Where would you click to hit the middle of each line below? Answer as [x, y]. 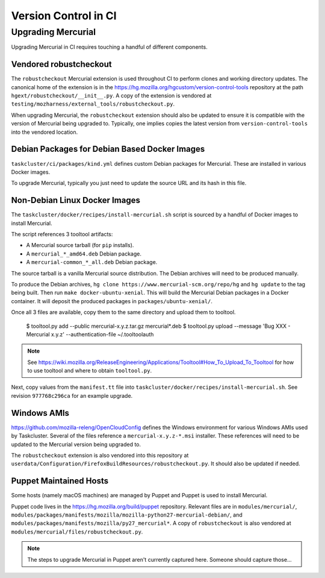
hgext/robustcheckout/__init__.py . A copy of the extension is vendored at [111, 96]
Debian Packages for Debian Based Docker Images [108, 149]
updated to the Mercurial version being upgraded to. [76, 444]
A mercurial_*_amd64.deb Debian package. [84, 254]
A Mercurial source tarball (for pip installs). [80, 245]
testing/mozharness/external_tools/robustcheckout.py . [93, 104]
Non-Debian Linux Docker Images [76, 200]
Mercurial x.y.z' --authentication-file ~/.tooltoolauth [90, 334]
